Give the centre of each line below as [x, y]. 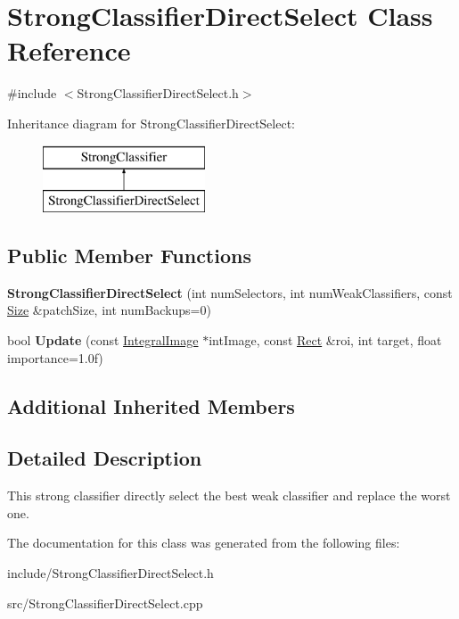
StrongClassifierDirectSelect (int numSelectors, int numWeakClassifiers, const [230, 292]
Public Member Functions [129, 256]
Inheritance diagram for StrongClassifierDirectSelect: [151, 123]
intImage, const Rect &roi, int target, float [325, 340]
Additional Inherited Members [151, 405]
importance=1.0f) [55, 357]
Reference [69, 50]
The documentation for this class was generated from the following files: [204, 543]
